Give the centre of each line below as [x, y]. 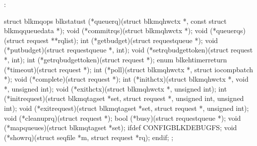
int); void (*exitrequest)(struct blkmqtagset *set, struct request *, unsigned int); [127, 108]
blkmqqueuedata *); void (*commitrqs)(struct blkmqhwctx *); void [106, 30]
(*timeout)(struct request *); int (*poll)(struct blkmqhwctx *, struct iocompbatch [129, 69]
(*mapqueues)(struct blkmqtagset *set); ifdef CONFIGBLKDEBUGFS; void [121, 127]
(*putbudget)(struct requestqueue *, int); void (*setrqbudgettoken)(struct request [128, 50]
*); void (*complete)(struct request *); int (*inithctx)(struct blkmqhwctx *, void [126, 79]
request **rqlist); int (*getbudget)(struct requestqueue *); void [123, 40]
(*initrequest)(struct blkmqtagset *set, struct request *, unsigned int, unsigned [124, 98]
